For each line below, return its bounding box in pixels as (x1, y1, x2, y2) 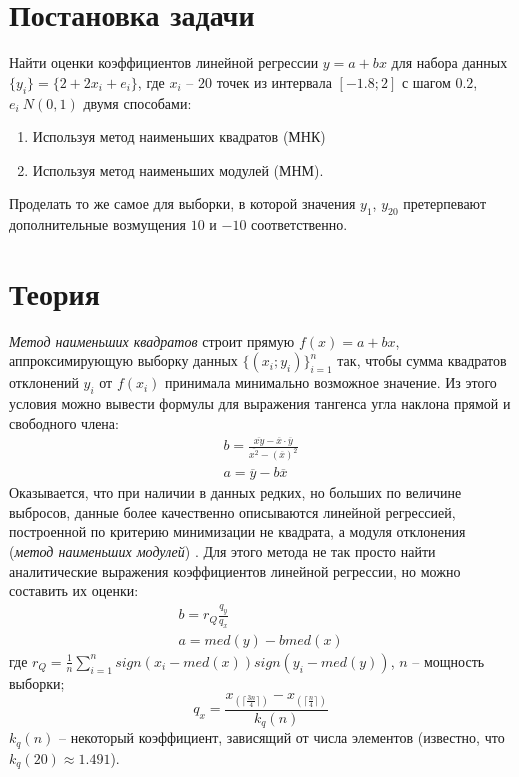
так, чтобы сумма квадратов (337, 350, 507, 371)
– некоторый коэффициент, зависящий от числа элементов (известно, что (58, 727, 505, 748)
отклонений (9, 372, 79, 393)
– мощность (412, 650, 485, 671)
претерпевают (403, 193, 487, 214)
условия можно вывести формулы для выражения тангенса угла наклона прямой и (9, 393, 511, 414)
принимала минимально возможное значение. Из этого (165, 372, 497, 393)
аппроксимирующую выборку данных (9, 350, 238, 371)
